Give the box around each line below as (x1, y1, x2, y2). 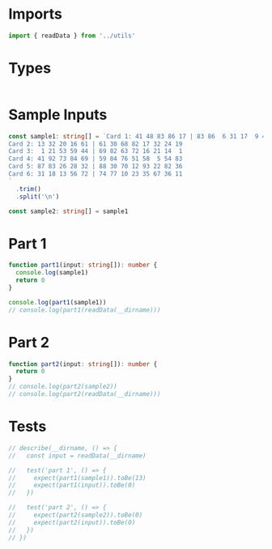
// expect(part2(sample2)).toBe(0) (8, 511, 143, 519)
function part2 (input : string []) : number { (8, 360, 158, 368)
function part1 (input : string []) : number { (8, 261, 158, 270)
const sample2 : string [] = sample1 (8, 207, 129, 215)
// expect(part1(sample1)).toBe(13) (8, 474, 147, 482)
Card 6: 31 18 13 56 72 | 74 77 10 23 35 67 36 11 (8, 170, 183, 178)
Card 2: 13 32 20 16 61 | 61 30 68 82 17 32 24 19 (8, 139, 183, 148)
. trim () (15, 185, 42, 193)
